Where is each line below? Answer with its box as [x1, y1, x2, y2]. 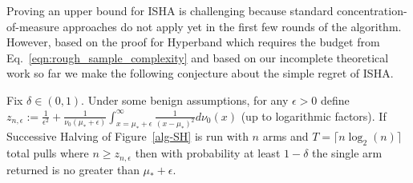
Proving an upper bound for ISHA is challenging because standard [6, 2, 334, 18]
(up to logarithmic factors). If [241, 107, 387, 124]
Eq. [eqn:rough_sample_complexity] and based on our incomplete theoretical [6, 49, 389, 66]
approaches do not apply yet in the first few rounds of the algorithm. [63, 18, 402, 34]
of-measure [6, 18, 59, 34]
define [321, 91, 350, 108]
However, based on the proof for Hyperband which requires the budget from [6, 34, 380, 50]
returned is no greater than [6, 161, 140, 177]
